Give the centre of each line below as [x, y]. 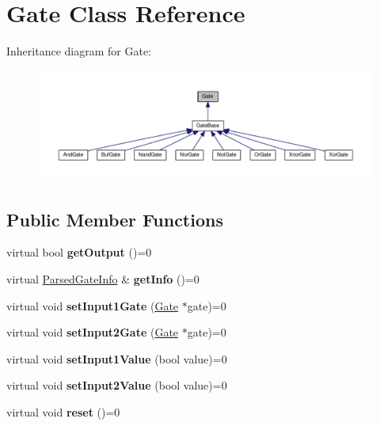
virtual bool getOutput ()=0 [79, 252]
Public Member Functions [115, 219]
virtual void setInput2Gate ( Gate [93, 332]
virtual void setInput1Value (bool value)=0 [117, 358]
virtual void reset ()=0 [63, 412]
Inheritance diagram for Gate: [79, 51]
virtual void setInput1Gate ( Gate [93, 305]
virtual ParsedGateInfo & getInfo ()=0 [103, 279]
